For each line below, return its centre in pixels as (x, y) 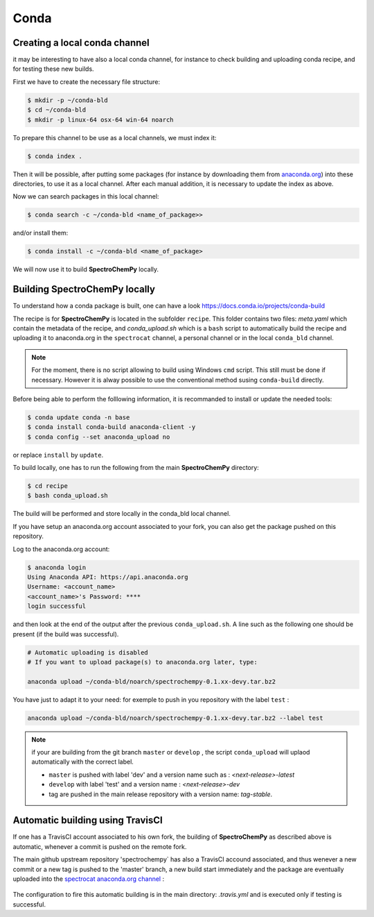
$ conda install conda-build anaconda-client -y (112, 427)
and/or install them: (41, 233)
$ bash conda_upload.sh (68, 496)
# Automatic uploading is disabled (88, 652)
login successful (57, 606)
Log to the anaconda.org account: (61, 549)
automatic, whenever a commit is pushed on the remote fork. (100, 846)
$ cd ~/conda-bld (57, 110)
